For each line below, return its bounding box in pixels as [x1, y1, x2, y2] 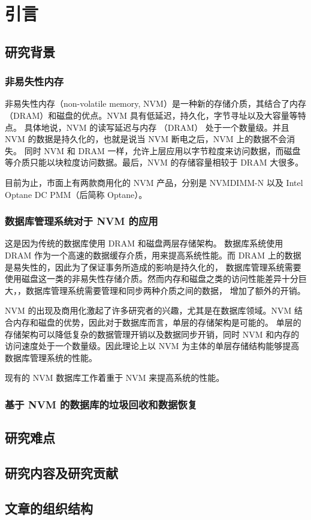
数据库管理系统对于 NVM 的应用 [5, 214, 158, 229]
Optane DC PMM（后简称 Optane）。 [5, 188, 147, 200]
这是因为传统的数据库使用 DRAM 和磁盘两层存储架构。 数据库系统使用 [5, 237, 283, 250]
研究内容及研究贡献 [5, 463, 118, 482]
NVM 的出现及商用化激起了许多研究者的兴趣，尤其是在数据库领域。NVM [5, 304, 292, 317]
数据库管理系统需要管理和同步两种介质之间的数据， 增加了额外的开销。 [25, 284, 306, 296]
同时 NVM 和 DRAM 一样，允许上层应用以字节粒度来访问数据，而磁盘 [24, 144, 301, 157]
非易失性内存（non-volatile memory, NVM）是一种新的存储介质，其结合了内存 [5, 97, 306, 110]
